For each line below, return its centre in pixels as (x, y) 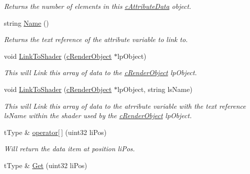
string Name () (26, 22)
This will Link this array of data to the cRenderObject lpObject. (100, 72)
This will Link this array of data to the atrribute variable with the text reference (125, 106)
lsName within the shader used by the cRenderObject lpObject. (98, 115)
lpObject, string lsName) (155, 89)
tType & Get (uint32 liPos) (46, 165)
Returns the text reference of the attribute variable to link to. (96, 39)
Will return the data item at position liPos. (70, 149)
